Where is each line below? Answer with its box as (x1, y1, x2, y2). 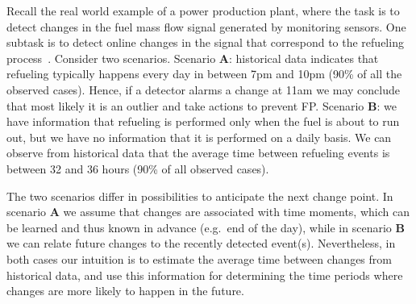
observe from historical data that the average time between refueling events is (6, 144, 390, 161)
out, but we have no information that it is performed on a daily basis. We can (6, 128, 392, 145)
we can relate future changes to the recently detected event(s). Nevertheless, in (6, 235, 396, 252)
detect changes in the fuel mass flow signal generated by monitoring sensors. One (6, 18, 406, 35)
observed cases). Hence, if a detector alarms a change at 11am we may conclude (6, 81, 400, 98)
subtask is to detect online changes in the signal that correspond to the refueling (6, 34, 404, 51)
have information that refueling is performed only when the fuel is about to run (6, 113, 400, 130)
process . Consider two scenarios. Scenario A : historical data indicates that (6, 49, 379, 66)
